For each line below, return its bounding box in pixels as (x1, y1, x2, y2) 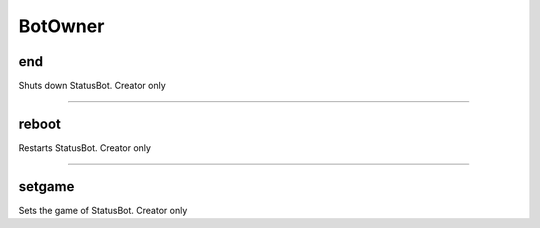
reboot (18, 115, 62, 132)
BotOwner (18, 15, 105, 37)
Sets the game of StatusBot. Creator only (18, 204, 188, 216)
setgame (18, 178, 75, 195)
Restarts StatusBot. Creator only (18, 141, 152, 154)
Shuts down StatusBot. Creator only (18, 80, 166, 92)
